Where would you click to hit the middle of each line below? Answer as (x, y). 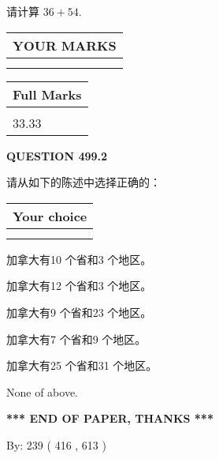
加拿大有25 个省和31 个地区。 (82, 365)
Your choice (50, 216)
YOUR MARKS (65, 45)
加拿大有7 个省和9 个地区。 (76, 339)
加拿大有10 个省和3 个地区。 (79, 259)
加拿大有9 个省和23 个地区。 (79, 312)
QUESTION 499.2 (57, 155)
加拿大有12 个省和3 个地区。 (79, 286)
